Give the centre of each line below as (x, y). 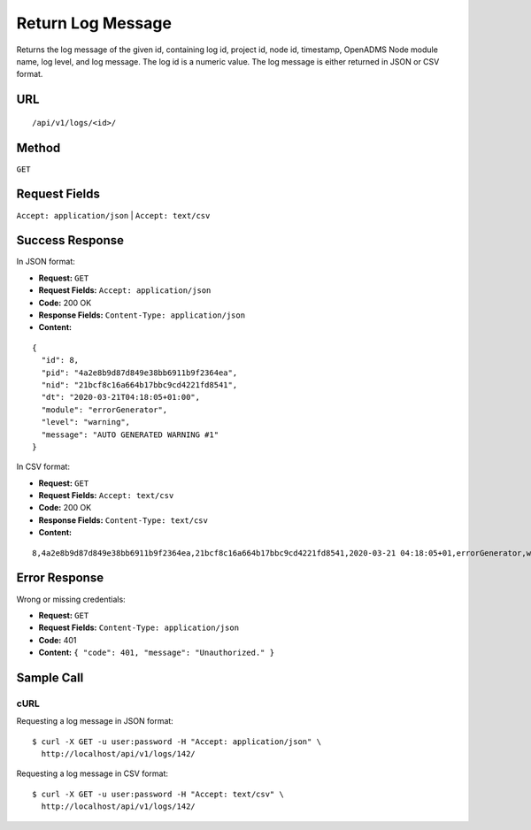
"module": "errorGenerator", (104, 410)
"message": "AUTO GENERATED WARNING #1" (130, 434)
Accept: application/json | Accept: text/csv (113, 215)
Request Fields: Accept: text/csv (106, 496)
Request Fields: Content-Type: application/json (139, 627)
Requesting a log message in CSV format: (92, 773)
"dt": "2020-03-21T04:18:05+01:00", (121, 397)
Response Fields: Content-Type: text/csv (123, 520)
